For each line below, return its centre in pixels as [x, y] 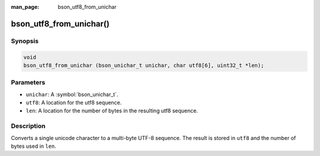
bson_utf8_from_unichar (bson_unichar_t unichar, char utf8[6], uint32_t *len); [144, 65]
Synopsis [25, 41]
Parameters [28, 83]
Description [28, 126]
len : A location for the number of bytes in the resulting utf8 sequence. [112, 111]
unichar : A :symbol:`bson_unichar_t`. [72, 94]
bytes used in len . [33, 146]
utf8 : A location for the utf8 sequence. [74, 103]
